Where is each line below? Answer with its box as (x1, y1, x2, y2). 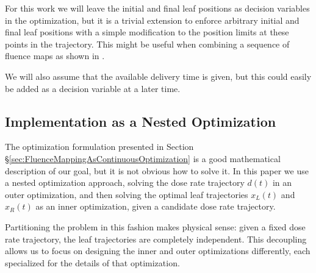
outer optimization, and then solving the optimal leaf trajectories (5, 188, 248, 200)
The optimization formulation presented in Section (5, 140, 194, 153)
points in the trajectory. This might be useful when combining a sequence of (5, 37, 290, 50)
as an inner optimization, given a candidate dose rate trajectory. (35, 200, 276, 213)
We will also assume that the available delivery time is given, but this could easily (5, 69, 312, 82)
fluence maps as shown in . (5, 49, 105, 62)
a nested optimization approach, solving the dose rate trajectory (5, 176, 245, 189)
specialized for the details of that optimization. (5, 256, 180, 269)
